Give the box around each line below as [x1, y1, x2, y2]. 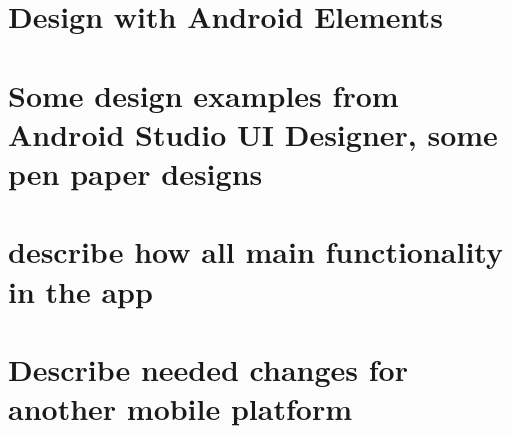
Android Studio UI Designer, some [8, 113, 498, 154]
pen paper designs [8, 152, 263, 193]
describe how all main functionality [8, 231, 503, 272]
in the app [8, 270, 153, 311]
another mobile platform [8, 388, 352, 429]
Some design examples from [8, 74, 399, 115]
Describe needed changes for [8, 348, 408, 389]
